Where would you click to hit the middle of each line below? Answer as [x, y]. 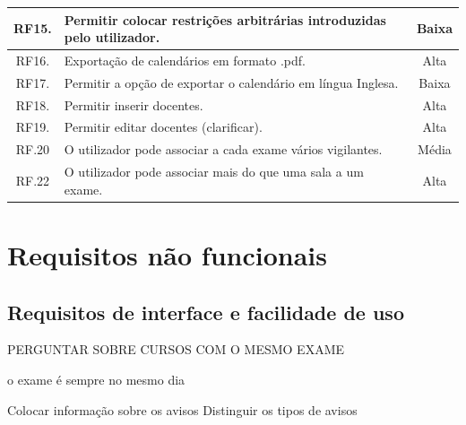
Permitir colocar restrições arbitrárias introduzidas [225, 19]
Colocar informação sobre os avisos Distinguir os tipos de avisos [182, 409]
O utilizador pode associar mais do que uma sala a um [214, 172]
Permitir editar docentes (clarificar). [163, 127]
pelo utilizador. [112, 37]
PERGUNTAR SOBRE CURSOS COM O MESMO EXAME [176, 349]
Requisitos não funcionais [167, 255]
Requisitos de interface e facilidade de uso [206, 312]
